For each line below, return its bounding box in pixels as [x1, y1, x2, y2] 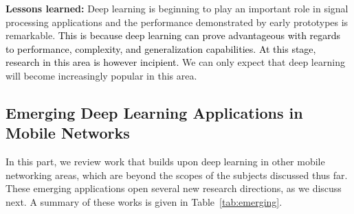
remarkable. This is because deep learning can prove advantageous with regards [5, 28, 341, 43]
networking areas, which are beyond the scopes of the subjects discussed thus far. [5, 167, 348, 182]
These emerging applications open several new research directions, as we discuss [5, 181, 342, 195]
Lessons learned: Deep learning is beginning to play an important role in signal [5, 1, 349, 15]
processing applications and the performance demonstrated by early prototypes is [5, 14, 349, 29]
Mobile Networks [5, 122, 130, 143]
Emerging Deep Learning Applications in [5, 102, 303, 123]
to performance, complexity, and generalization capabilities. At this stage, [5, 41, 316, 56]
